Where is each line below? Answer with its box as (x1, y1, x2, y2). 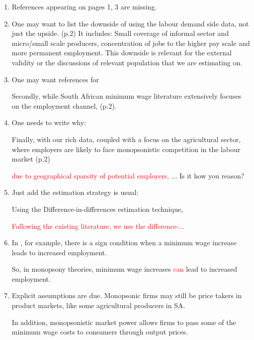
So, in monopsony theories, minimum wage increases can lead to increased (11, 264, 237, 274)
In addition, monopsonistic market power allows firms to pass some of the (11, 317, 236, 327)
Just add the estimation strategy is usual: (11, 187, 139, 197)
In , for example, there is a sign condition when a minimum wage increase (11, 237, 237, 248)
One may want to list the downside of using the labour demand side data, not (11, 18, 249, 28)
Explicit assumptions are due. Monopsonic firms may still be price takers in (11, 290, 242, 301)
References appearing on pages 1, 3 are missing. (11, 1, 157, 11)
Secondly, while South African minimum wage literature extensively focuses (11, 91, 242, 101)
